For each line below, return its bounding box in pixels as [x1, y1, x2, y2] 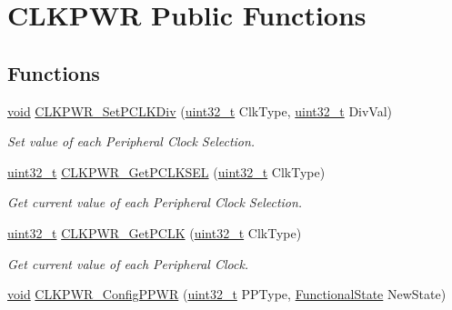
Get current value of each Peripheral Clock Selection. [7, 193, 303, 212]
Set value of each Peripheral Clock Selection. [7, 132, 256, 151]
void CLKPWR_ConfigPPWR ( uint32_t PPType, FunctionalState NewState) [7, 285, 447, 304]
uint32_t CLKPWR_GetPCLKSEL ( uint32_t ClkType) [7, 162, 326, 181]
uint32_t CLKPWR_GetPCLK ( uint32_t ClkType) [7, 223, 302, 242]
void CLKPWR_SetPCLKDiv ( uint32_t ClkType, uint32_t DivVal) [7, 101, 393, 120]
